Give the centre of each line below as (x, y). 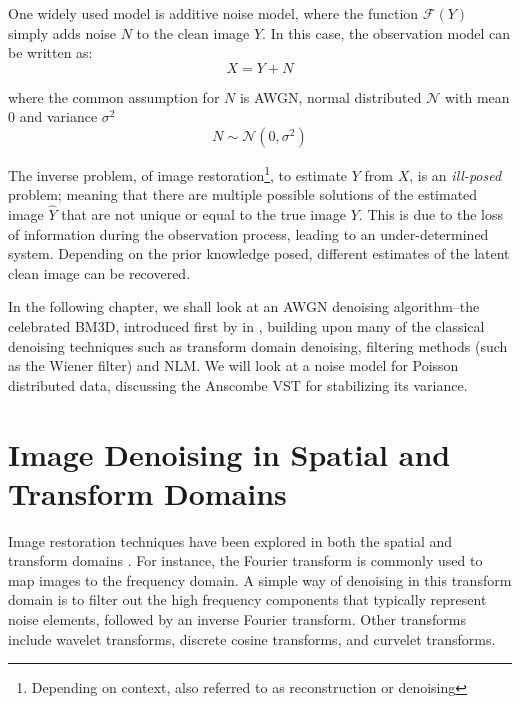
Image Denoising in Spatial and (229, 453)
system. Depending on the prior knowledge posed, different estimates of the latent (259, 253)
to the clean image (193, 32)
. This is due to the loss (431, 214)
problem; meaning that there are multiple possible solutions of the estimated (243, 194)
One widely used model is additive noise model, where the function (213, 13)
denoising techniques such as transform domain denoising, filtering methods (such (258, 345)
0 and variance (53, 116)
